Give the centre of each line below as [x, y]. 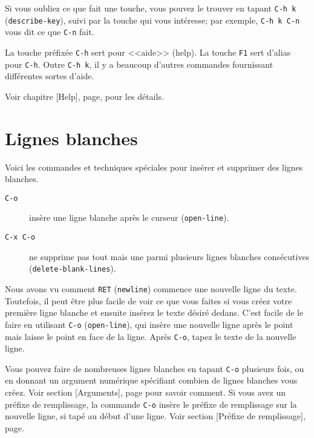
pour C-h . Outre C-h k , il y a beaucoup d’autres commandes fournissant [139, 64]
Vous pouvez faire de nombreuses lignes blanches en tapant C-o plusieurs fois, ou [155, 368]
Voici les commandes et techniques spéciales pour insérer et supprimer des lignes [154, 167]
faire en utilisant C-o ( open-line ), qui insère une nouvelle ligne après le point [149, 324]
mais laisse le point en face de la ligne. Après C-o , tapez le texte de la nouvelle [151, 336]
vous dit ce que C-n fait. [50, 32]
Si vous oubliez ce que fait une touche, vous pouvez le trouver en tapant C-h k [151, 8]
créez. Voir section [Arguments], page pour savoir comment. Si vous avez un [146, 392]
